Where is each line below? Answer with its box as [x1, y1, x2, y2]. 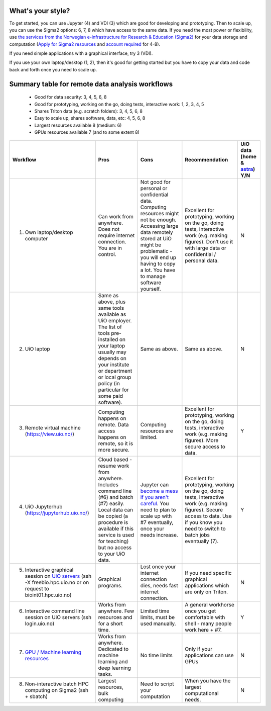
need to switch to [185, 525, 226, 532]
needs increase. [140, 531, 178, 538]
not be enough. [140, 216, 177, 223]
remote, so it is [98, 440, 133, 447]
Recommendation [185, 156, 228, 163]
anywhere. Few [98, 607, 134, 614]
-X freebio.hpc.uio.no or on [25, 579, 89, 586]
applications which [185, 582, 229, 589]
